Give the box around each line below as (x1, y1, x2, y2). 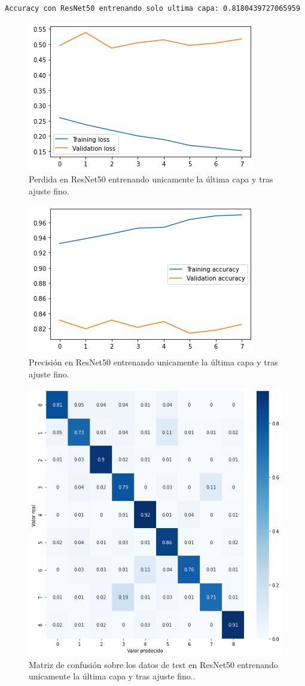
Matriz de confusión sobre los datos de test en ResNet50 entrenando (29, 658, 278, 670)
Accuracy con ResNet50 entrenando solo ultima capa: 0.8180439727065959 (5, 4, 300, 13)
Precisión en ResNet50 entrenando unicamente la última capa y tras (29, 355, 278, 368)
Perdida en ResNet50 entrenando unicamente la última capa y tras (29, 173, 273, 185)
